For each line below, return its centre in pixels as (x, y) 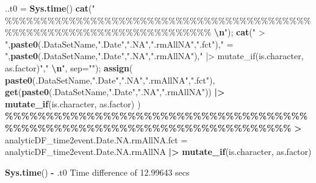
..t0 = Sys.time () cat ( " (50, 8)
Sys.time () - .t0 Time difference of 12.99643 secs (97, 172)
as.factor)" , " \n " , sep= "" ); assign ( (69, 67)
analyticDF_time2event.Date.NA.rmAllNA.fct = (96, 139)
